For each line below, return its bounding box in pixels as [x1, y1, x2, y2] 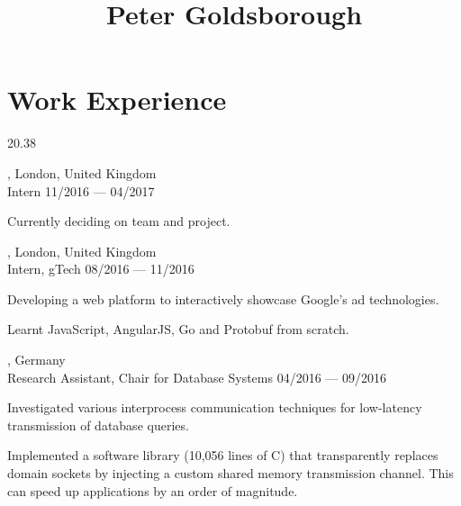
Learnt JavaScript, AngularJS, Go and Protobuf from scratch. [7, 320, 349, 339]
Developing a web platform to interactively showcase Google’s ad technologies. [7, 289, 439, 308]
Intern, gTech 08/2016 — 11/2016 [7, 259, 194, 278]
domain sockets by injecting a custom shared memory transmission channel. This [7, 464, 454, 483]
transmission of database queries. [7, 415, 189, 434]
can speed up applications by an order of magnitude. [7, 481, 298, 500]
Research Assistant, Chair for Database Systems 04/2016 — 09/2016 [7, 367, 387, 386]
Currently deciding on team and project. [7, 212, 230, 230]
